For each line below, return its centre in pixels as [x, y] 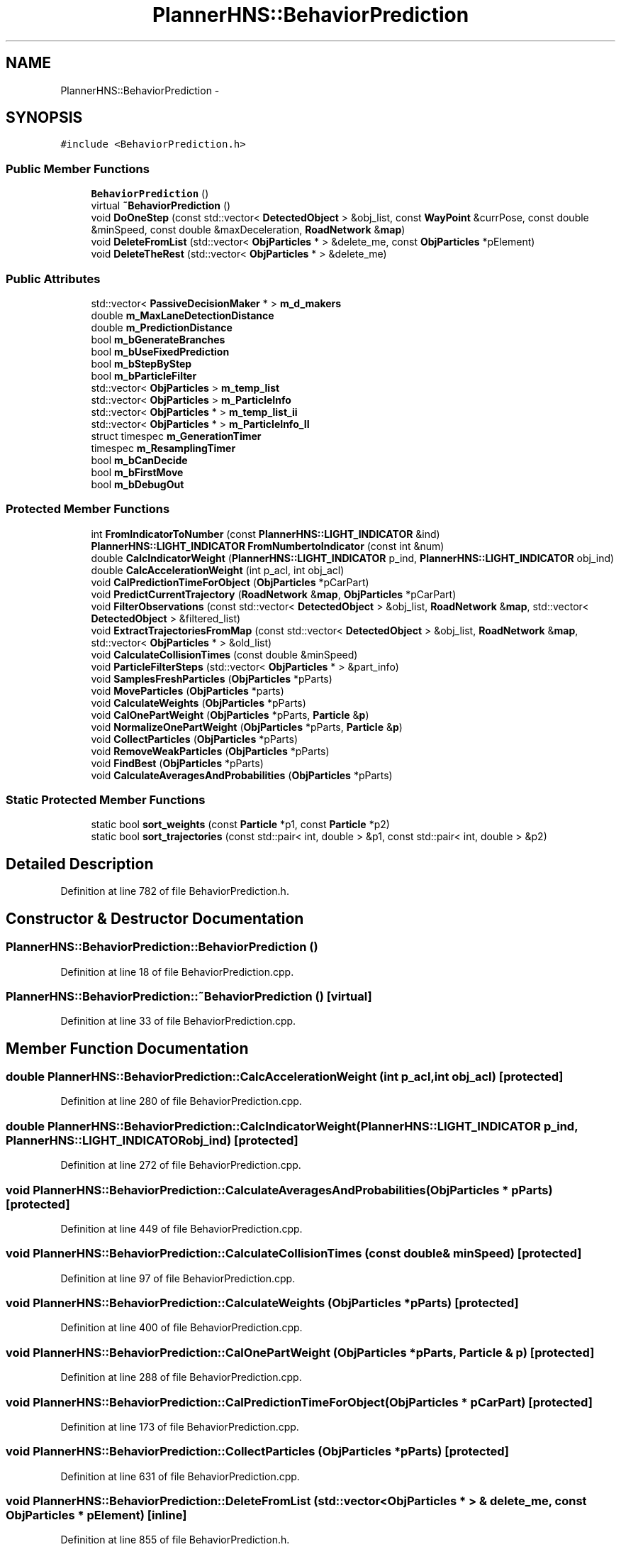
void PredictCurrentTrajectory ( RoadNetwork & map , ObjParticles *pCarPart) [274, 594]
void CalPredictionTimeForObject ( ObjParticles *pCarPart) [230, 582]
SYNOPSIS [44, 118]
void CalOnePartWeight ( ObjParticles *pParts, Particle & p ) [230, 715]
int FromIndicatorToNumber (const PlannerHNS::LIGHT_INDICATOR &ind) [265, 534]
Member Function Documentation [127, 1048]
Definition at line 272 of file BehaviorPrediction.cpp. [181, 1165]
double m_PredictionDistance [162, 327]
